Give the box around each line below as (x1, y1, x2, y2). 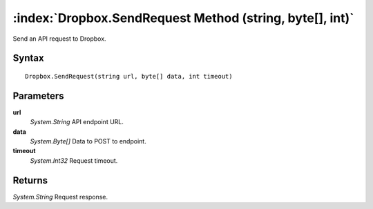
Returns (12, 175, 48, 186)
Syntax (12, 52, 44, 64)
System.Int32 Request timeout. (30, 156, 118, 165)
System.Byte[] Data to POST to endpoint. (30, 137, 146, 146)
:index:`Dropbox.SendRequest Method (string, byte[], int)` (12, 10, 354, 26)
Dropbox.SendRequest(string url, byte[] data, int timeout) (25, 72, 233, 80)
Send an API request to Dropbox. (12, 34, 106, 43)
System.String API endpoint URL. (30, 118, 124, 126)
